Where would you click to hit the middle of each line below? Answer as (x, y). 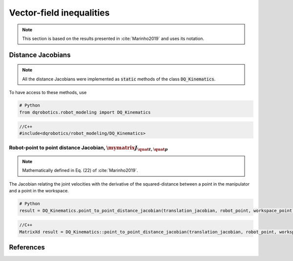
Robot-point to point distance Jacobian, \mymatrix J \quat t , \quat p (88, 148)
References (27, 247)
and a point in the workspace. (39, 191)
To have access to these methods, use (48, 93)
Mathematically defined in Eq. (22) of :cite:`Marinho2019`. (80, 170)
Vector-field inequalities (59, 13)
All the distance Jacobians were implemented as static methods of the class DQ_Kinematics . (119, 79)
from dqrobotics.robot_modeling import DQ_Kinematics (85, 112)
